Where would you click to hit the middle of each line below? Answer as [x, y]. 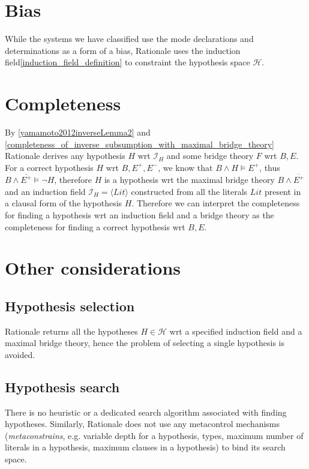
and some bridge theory [210, 156]
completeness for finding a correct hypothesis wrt [95, 226]
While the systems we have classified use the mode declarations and [129, 39]
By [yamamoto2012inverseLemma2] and [78, 132]
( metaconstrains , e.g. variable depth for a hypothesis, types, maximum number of [154, 435]
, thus [270, 167]
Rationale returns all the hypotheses [71, 331]
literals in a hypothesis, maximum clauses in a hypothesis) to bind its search [145, 447]
